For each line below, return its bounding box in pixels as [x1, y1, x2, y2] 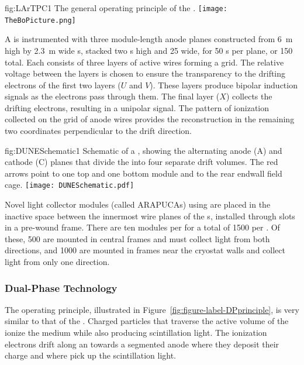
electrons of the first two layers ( [5, 78, 121, 91]
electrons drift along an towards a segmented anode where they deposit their [5, 338, 279, 350]
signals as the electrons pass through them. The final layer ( [5, 90, 220, 102]
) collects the [226, 90, 272, 102]
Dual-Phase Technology [5, 280, 118, 295]
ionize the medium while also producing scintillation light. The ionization [5, 326, 267, 339]
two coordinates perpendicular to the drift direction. [5, 125, 192, 137]
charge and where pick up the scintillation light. [5, 349, 177, 361]
